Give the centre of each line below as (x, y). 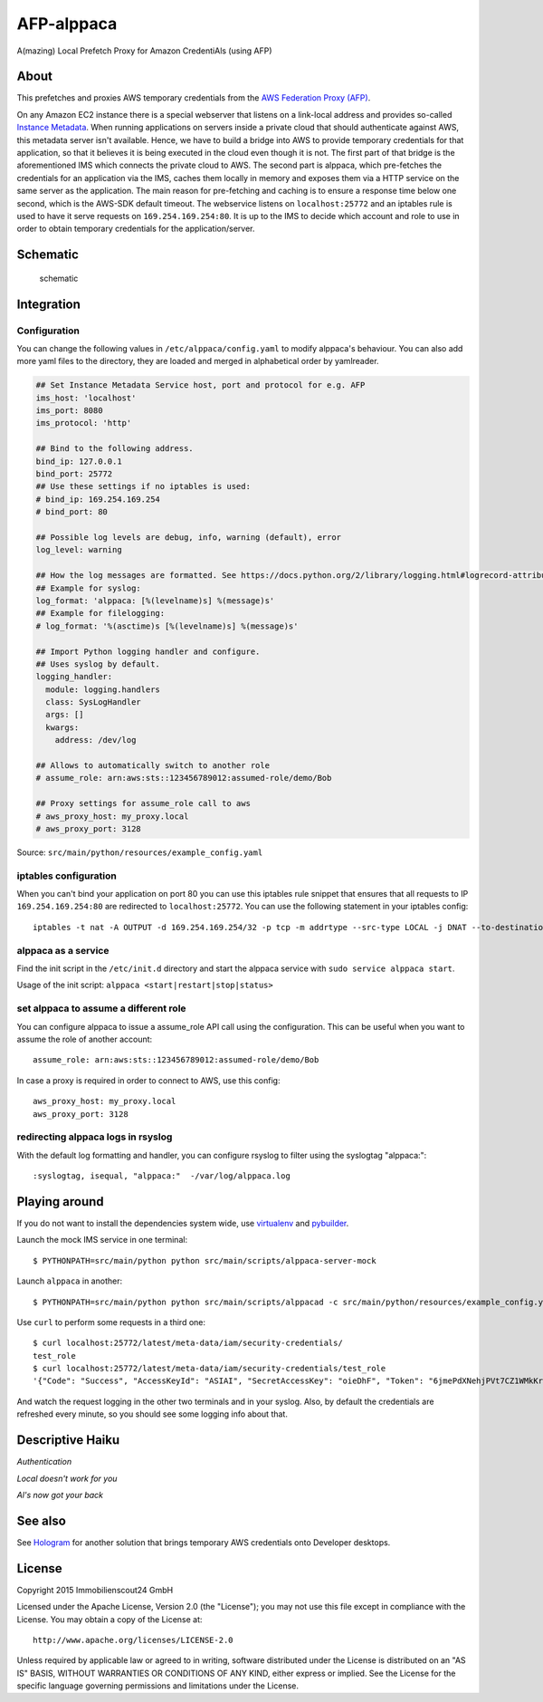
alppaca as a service (63, 950)
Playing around (60, 1202)
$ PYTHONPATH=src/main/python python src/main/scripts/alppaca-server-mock (205, 1260)
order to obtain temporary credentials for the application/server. (136, 229)
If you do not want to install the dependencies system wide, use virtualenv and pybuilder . (183, 1223)
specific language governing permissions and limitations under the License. (157, 1686)
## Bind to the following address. (114, 449)
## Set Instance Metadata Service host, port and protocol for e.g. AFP (200, 385)
